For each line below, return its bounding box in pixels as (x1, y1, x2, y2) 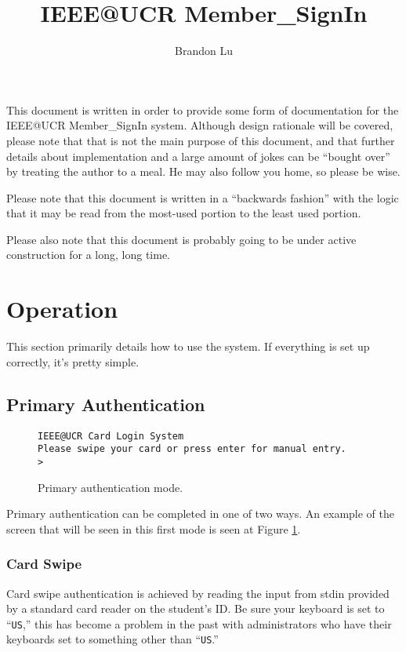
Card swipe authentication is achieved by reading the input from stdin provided (6, 585, 390, 601)
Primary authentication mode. (38, 479, 183, 495)
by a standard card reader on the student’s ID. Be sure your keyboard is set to (6, 600, 385, 617)
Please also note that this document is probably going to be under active (6, 231, 357, 247)
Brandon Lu (175, 42, 233, 59)
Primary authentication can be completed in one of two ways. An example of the (6, 505, 394, 522)
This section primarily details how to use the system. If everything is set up (6, 338, 370, 355)
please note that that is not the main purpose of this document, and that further (6, 132, 395, 148)
